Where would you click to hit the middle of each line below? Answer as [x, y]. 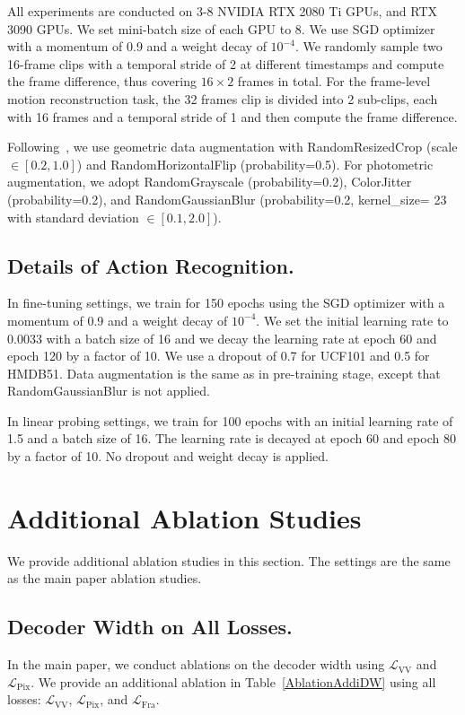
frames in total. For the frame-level [334, 81]
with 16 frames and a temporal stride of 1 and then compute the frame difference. [232, 116]
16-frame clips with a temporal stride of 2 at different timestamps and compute [226, 63]
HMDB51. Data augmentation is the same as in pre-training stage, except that [224, 373]
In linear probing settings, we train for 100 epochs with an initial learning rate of [230, 420]
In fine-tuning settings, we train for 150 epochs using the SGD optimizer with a [226, 303]
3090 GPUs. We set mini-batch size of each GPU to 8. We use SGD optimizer [221, 28]
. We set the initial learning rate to [352, 320]
